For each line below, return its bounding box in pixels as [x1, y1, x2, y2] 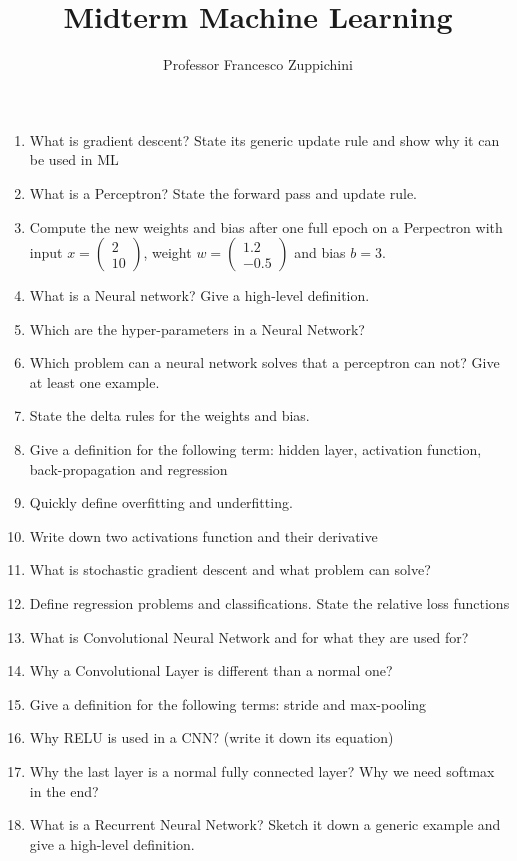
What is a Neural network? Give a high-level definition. [29, 285, 370, 306]
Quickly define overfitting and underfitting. [29, 492, 293, 513]
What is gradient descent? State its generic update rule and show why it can [29, 129, 500, 150]
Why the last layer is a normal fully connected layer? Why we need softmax [29, 761, 495, 781]
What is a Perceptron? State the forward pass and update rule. [29, 182, 417, 203]
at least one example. [29, 371, 160, 392]
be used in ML [29, 149, 119, 170]
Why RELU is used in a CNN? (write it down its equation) [29, 727, 394, 748]
